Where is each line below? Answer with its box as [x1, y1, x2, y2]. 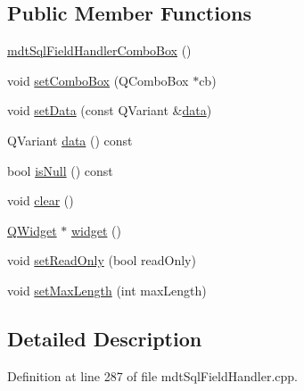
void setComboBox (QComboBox [7, 71, 189, 89]
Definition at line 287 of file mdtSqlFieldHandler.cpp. [7, 366, 298, 385]
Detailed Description [7, 324, 202, 352]
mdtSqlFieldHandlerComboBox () [7, 41, 192, 60]
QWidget [7, 220, 57, 239]
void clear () [7, 191, 74, 210]
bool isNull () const [7, 161, 113, 179]
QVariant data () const [7, 130, 133, 149]
